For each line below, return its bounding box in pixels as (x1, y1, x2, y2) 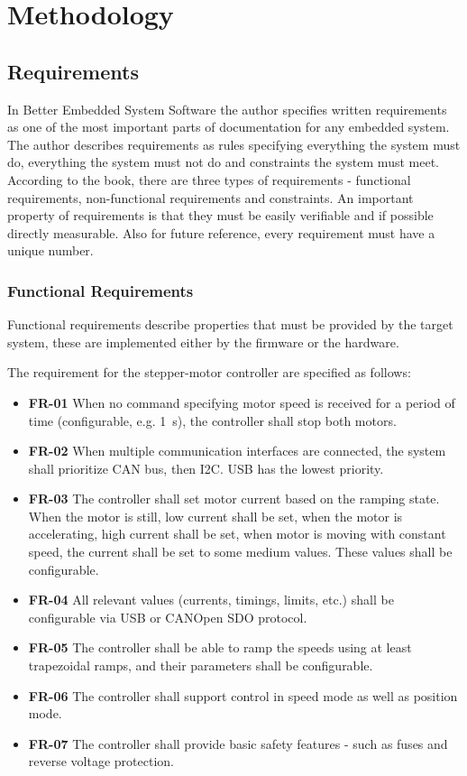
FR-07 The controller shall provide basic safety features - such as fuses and (28, 734, 448, 753)
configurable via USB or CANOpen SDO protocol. (28, 607, 307, 626)
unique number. (7, 241, 94, 260)
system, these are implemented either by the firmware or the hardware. (7, 332, 399, 351)
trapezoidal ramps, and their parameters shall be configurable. (28, 656, 373, 675)
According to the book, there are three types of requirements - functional (7, 170, 411, 189)
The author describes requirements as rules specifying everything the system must (7, 134, 461, 153)
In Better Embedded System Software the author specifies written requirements (7, 99, 447, 118)
